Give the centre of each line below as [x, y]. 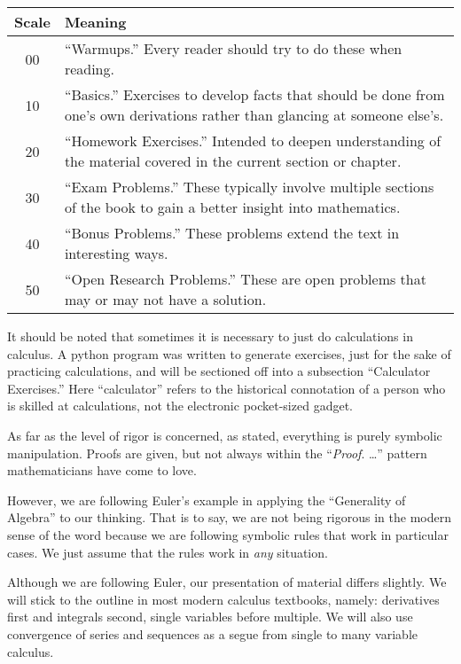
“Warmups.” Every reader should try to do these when [233, 48]
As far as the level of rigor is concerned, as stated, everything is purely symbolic [225, 435]
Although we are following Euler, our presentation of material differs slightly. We [227, 582]
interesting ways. [116, 253]
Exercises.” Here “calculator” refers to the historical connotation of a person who [227, 388]
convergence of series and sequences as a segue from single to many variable [212, 633]
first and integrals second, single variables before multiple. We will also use [210, 617]
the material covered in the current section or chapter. [233, 161]
